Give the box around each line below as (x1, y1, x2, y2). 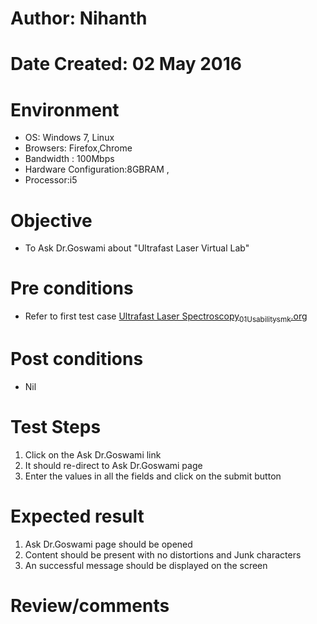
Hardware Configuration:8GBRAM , (24, 163, 170, 176)
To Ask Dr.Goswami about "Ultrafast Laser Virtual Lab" (24, 242, 250, 254)
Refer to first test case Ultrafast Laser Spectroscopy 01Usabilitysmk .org (24, 310, 308, 324)
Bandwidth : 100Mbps (24, 153, 115, 165)
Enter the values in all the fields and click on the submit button (24, 470, 282, 482)
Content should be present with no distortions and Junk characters (24, 548, 302, 561)
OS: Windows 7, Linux (24, 132, 115, 144)
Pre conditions (10, 277, 134, 300)
